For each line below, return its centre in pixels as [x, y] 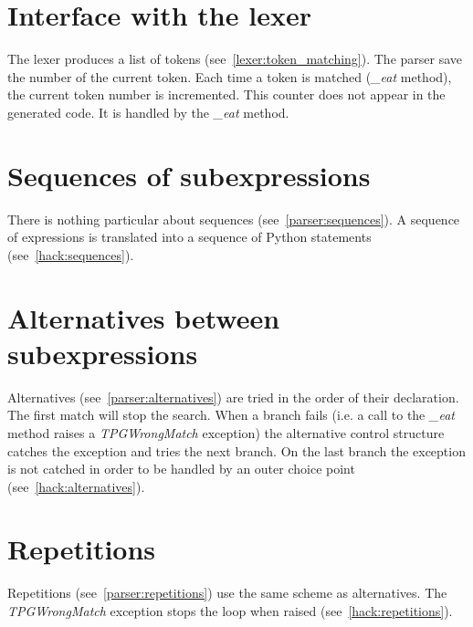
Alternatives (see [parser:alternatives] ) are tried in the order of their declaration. [233, 397]
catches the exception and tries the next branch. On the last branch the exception [236, 450]
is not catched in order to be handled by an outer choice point [181, 469]
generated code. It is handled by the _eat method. [148, 112]
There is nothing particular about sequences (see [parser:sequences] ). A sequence [234, 219]
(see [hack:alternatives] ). [76, 486]
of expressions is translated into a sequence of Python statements [189, 237]
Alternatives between [144, 317]
